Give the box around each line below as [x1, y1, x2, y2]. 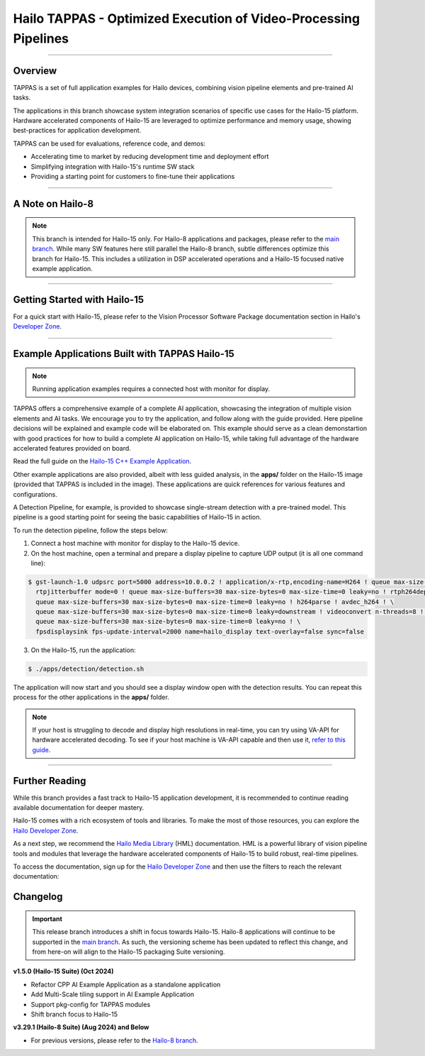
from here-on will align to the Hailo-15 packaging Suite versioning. [32, 947, 225, 956]
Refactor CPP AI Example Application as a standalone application [30, 980, 221, 989]
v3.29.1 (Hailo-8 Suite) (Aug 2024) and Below [13, 1023, 149, 1032]
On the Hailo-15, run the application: [30, 646, 136, 654]
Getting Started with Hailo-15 [13, 293, 144, 305]
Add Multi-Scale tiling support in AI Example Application [30, 990, 195, 999]
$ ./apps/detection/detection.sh [28, 664, 144, 673]
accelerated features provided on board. [13, 444, 131, 452]
